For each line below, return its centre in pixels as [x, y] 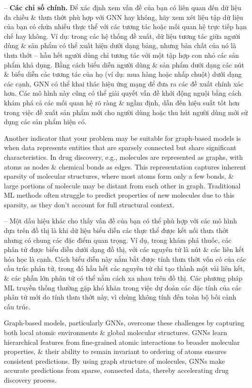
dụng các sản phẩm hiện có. [45, 122]
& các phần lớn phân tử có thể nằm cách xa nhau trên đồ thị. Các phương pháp [123, 278]
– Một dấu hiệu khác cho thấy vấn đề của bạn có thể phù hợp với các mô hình [121, 221]
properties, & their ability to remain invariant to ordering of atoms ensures [115, 351]
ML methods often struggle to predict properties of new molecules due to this [119, 195]
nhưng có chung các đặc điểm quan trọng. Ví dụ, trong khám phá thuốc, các [118, 240]
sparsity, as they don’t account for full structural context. [89, 204]
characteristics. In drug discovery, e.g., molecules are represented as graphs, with [124, 157]
